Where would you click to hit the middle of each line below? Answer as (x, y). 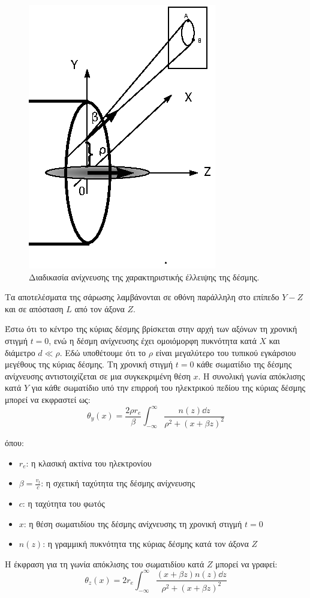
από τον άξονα (100, 308)
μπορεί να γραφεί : (246, 563)
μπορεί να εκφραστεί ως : (48, 399)
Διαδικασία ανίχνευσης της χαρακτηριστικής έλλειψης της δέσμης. (144, 276)
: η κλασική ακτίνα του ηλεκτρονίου (89, 463)
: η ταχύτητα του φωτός (64, 503)
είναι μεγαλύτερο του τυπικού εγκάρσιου (226, 352)
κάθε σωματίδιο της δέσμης (244, 364)
